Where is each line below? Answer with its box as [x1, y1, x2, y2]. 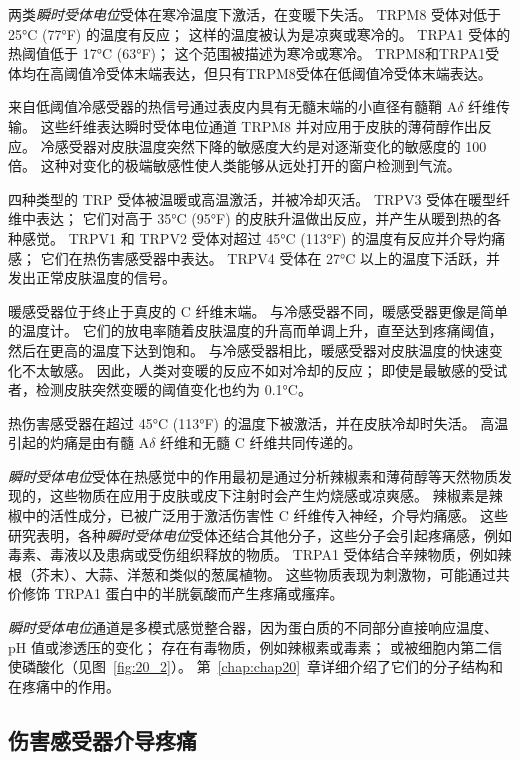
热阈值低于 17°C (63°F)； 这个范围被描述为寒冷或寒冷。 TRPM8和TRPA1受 [8, 43, 500, 64]
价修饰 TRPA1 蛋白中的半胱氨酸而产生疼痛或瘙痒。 [8, 583, 344, 604]
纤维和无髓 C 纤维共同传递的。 [160, 432, 362, 453]
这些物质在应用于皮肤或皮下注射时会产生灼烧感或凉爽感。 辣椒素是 [49, 485, 489, 506]
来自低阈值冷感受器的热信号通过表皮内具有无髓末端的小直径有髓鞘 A [8, 96, 458, 117]
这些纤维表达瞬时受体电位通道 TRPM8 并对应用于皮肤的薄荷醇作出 [40, 115, 478, 136]
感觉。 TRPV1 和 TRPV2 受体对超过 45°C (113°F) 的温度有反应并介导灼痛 [21, 227, 506, 248]
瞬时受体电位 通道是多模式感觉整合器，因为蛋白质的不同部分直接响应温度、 [8, 617, 498, 638]
